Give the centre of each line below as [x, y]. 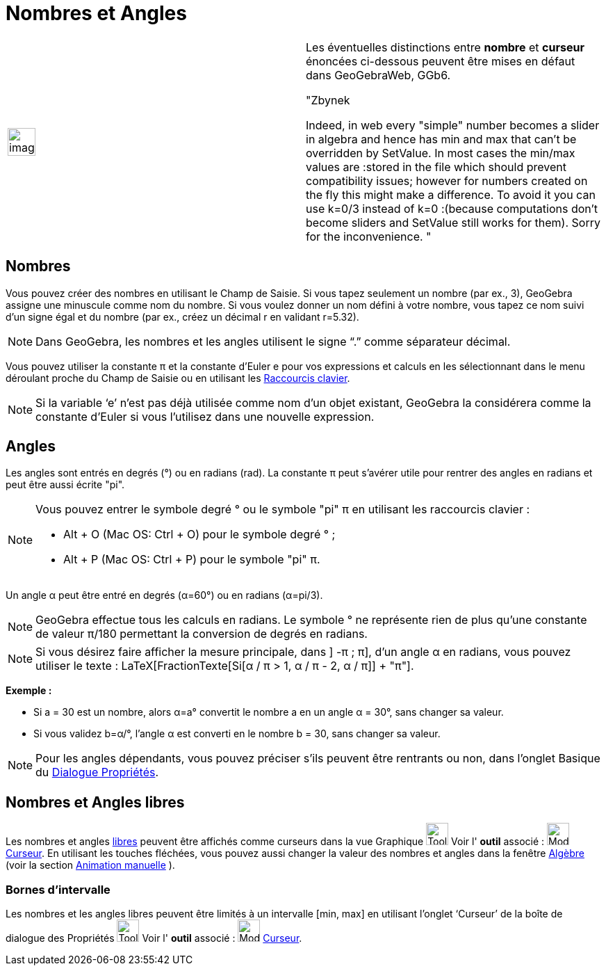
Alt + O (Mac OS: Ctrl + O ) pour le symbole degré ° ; [199, 535]
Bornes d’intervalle [58, 889]
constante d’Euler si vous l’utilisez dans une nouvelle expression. [205, 416]
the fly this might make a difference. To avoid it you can [451, 194]
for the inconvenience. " [369, 236]
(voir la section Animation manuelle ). [90, 865]
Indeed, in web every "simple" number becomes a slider [453, 125]
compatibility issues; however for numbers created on [447, 180]
